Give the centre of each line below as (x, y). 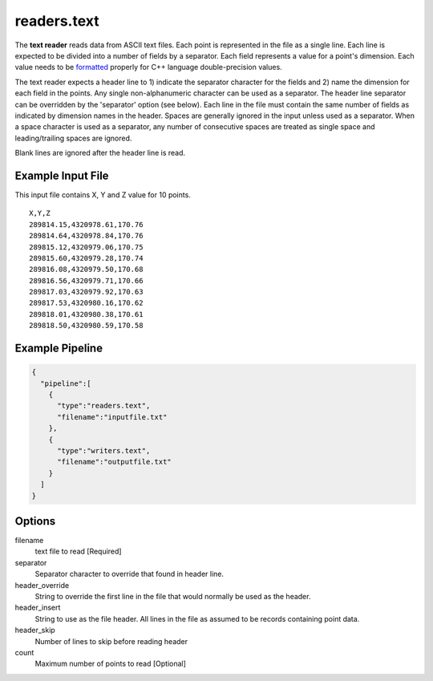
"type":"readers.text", (104, 406)
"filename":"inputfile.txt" (112, 417)
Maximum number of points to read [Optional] (110, 664)
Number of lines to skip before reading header (111, 641)
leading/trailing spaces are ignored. (73, 138)
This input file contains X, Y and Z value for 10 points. (103, 195)
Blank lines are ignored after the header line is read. (100, 153)
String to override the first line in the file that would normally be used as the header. (173, 597)
